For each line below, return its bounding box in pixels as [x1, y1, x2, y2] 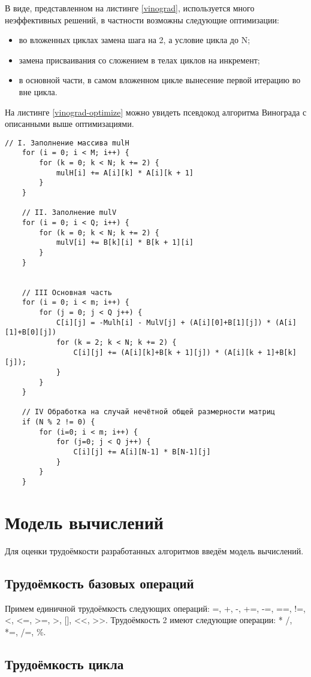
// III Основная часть [22, 288, 112, 297]
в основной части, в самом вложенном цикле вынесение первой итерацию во [19, 74, 301, 86]
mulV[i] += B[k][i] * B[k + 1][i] [56, 238, 194, 247]
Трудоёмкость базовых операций [5, 573, 194, 592]
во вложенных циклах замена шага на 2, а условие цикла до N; [19, 34, 250, 46]
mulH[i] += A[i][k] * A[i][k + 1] [56, 168, 194, 177]
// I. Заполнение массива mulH [5, 138, 129, 147]
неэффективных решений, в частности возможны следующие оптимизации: [5, 13, 279, 26]
